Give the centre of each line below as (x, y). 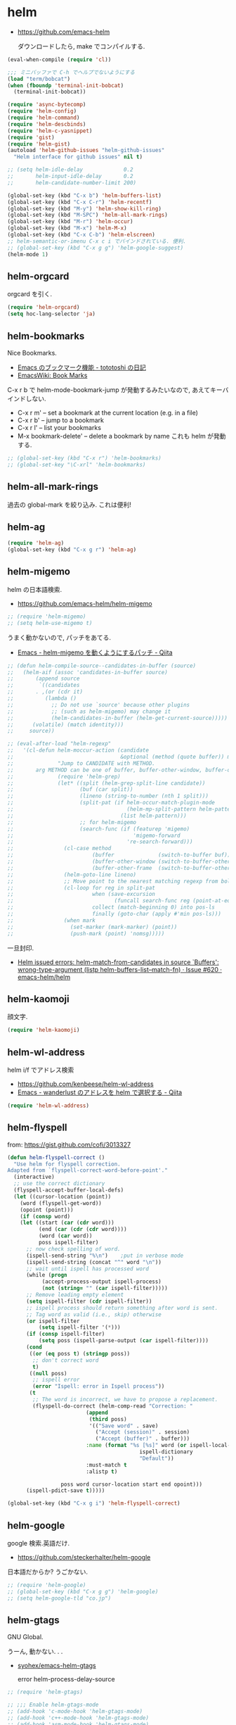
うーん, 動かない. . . (35, 1652)
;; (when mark (52, 920)
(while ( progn (47, 1275)
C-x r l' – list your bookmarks (59, 427)
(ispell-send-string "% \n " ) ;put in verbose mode (105, 1256)
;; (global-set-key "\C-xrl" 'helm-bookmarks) (77, 465)
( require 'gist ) (31, 137)
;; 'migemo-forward (94, 835)
